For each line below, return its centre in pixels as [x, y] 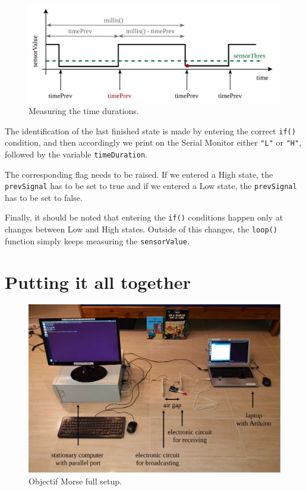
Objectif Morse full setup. [75, 481]
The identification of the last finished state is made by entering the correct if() [150, 130]
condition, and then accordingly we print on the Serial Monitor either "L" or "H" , [153, 142]
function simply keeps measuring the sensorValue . [97, 240]
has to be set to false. [44, 197]
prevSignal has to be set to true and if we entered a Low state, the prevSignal [151, 186]
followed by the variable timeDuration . [76, 154]
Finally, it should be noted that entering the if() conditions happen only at [144, 217]
